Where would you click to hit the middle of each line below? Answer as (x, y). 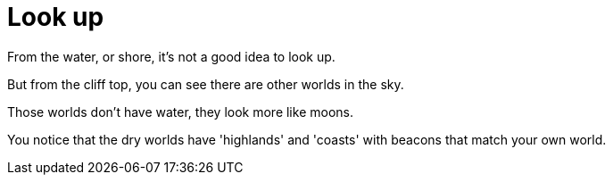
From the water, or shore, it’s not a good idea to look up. (171, 56)
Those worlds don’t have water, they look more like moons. (180, 112)
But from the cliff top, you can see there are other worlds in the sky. (206, 84)
